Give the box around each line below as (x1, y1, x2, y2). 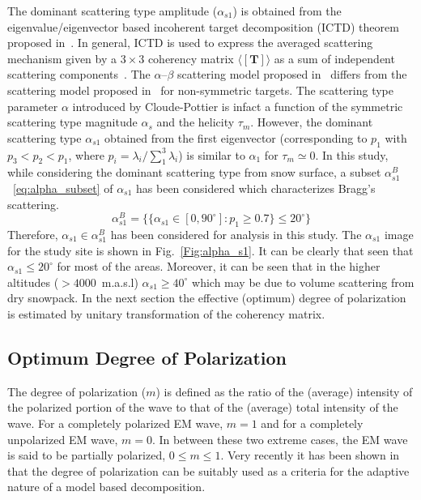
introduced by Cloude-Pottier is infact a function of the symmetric (72, 97, 403, 114)
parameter (7, 97, 58, 114)
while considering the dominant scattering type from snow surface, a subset (7, 164, 381, 181)
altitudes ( (7, 273, 59, 290)
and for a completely (261, 414, 364, 431)
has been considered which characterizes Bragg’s (136, 179, 376, 196)
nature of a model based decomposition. (7, 478, 206, 495)
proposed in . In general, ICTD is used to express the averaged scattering (7, 34, 373, 51)
